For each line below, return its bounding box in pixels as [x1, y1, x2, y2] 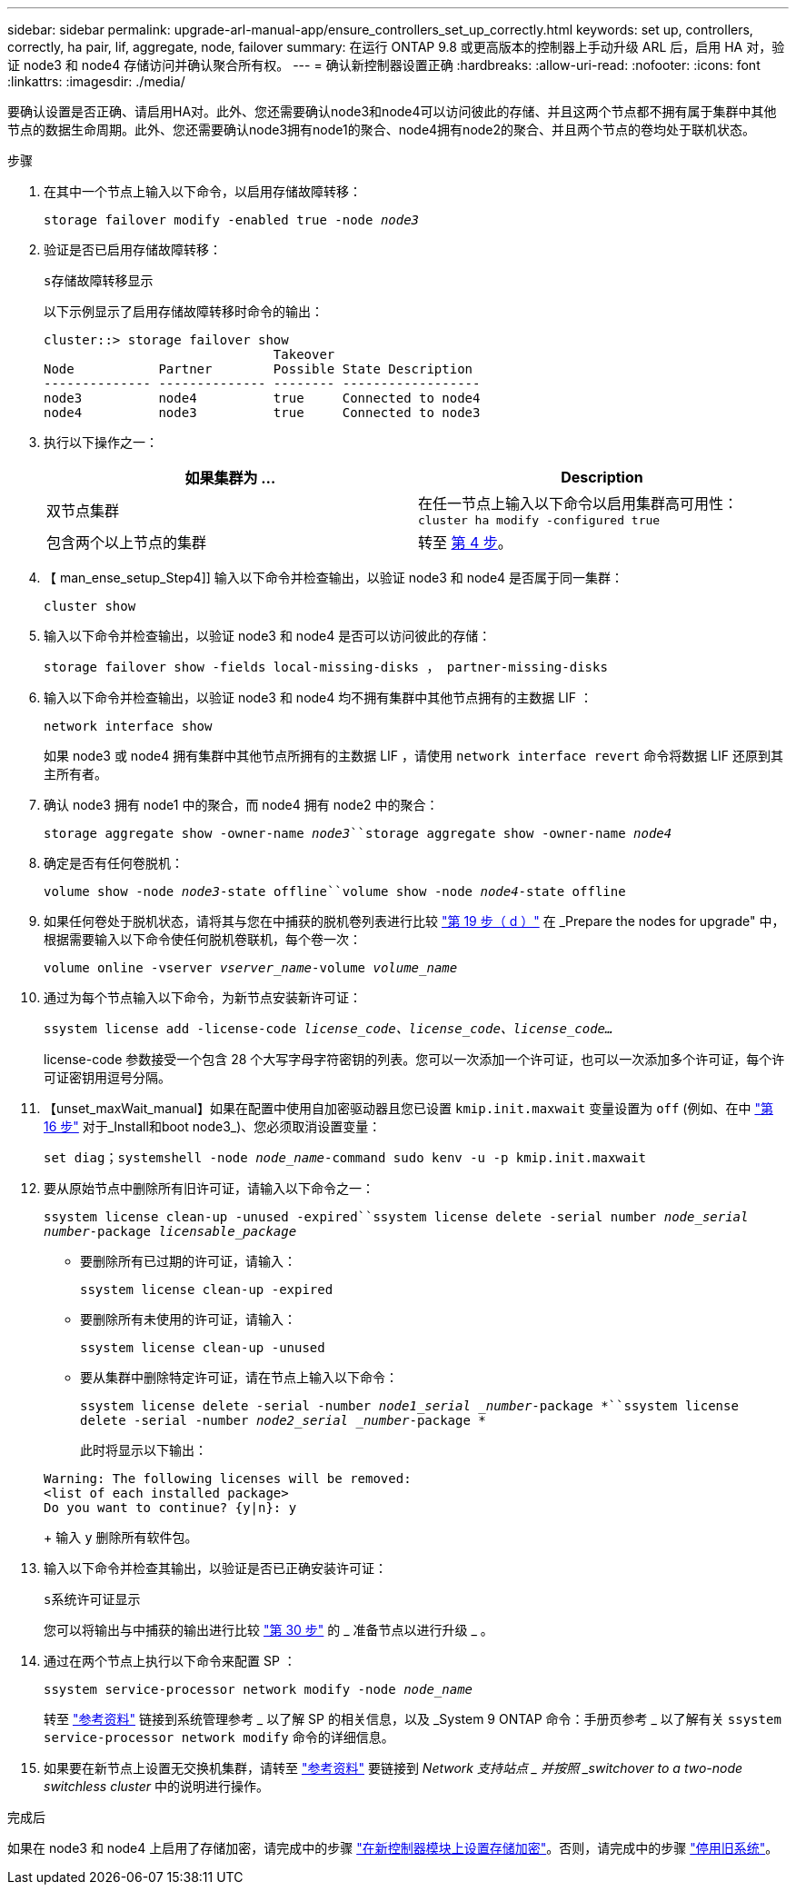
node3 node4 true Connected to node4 [44, 391, 481, 405]
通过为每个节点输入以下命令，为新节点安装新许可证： [44, 990, 362, 1005]
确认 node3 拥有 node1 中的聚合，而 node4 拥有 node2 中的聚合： [44, 797, 439, 812]
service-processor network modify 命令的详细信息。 [44, 1729, 394, 1745]
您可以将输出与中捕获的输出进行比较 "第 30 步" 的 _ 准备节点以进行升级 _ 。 [44, 1622, 493, 1638]
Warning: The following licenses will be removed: [44, 1471, 412, 1486]
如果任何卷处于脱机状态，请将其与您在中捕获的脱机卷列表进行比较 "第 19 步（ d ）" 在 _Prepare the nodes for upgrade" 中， [44, 913, 785, 929]
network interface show [44, 719, 213, 733]
